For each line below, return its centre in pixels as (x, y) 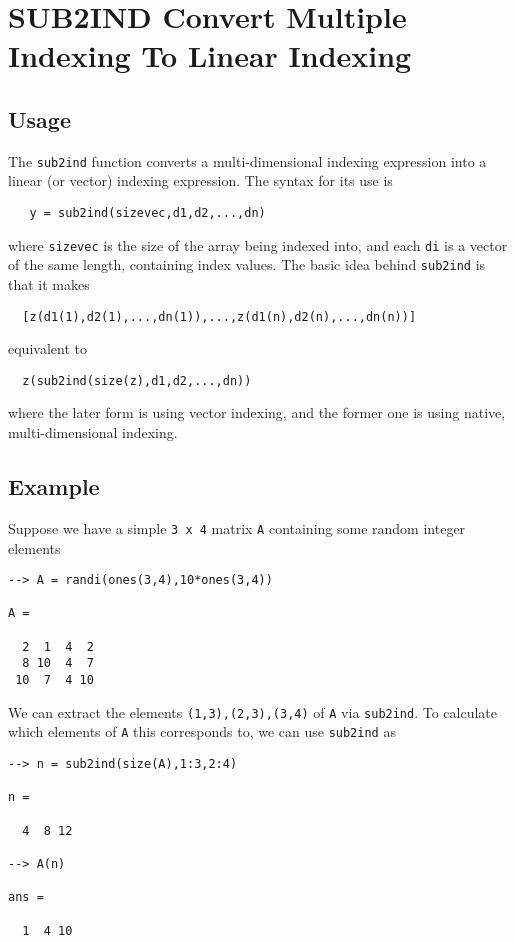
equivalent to (47, 348)
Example (54, 486)
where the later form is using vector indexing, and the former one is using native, (257, 412)
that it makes (49, 283)
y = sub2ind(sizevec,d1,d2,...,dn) (147, 213)
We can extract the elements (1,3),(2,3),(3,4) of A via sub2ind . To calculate (253, 711)
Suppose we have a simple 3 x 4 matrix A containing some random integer (237, 527)
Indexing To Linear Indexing (210, 55)
